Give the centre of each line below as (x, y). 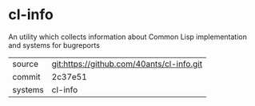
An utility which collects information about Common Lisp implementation (128, 37)
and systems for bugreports (54, 45)
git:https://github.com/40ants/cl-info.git (127, 64)
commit (26, 77)
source (25, 64)
